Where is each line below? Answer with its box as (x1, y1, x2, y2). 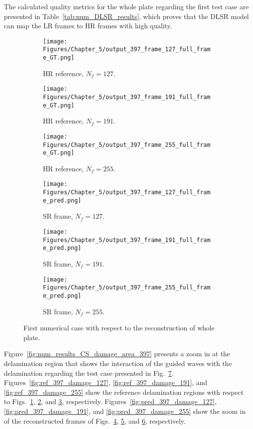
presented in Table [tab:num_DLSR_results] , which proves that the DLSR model (4, 11, 249, 21)
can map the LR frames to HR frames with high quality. (4, 20, 172, 31)
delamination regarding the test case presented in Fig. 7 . (4, 368, 174, 378)
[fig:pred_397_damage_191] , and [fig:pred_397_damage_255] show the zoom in (4, 406, 246, 416)
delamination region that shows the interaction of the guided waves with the (4, 358, 232, 368)
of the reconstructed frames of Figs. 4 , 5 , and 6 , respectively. (4, 415, 186, 426)
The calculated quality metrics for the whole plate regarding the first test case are (4, 1, 249, 11)
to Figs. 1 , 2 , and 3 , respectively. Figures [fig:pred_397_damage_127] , (4, 396, 217, 407)
